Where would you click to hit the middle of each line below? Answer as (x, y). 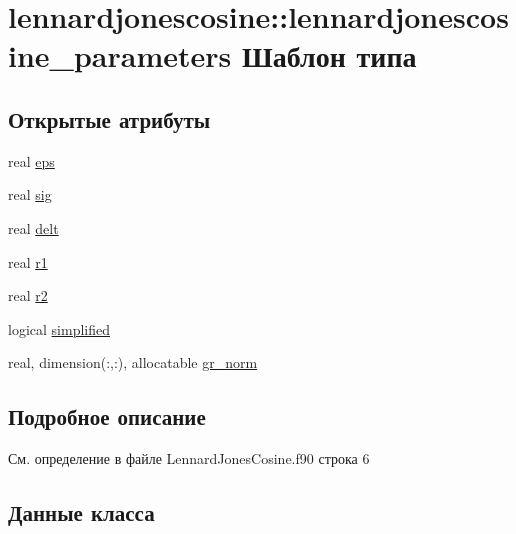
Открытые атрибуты (109, 118)
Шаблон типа (329, 55)
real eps (31, 160)
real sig (30, 194)
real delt (33, 227)
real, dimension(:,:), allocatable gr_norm (133, 362)
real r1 (28, 261)
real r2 (28, 295)
